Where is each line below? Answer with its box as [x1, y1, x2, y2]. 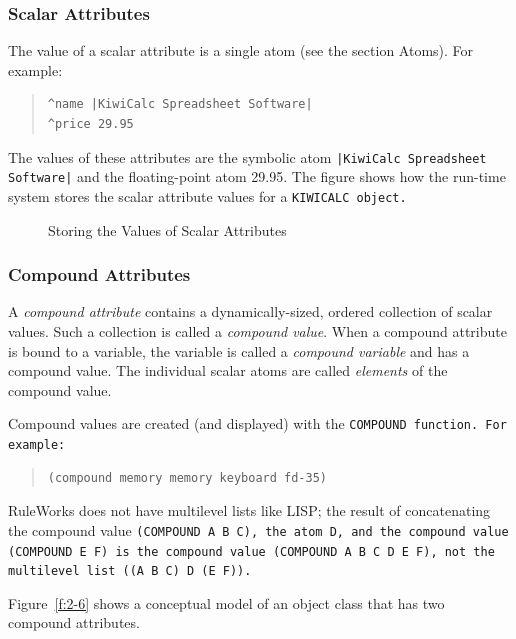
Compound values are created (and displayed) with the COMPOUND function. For [8, 413, 507, 434]
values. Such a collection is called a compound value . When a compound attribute [8, 320, 507, 341]
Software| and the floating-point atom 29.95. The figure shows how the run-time [8, 166, 506, 187]
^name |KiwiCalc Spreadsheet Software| [47, 97, 313, 112]
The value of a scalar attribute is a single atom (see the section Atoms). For [8, 40, 474, 61]
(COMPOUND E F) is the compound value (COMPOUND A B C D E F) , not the [8, 544, 495, 559]
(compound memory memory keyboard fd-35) [47, 470, 327, 485]
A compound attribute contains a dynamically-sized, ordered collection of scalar [8, 301, 493, 322]
